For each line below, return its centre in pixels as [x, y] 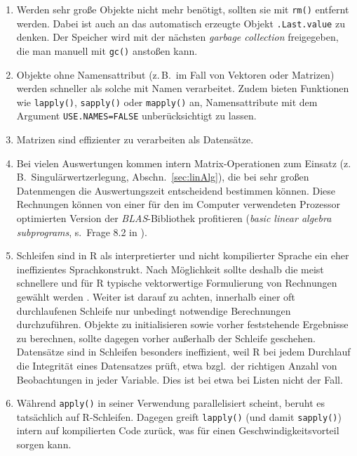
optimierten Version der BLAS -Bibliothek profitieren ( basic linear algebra [174, 218]
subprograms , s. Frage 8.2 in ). [82, 232]
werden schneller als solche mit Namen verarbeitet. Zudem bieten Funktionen [183, 88]
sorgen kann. [44, 444]
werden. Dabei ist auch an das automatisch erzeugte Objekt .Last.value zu [181, 23]
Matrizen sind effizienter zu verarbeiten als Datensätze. [135, 139]
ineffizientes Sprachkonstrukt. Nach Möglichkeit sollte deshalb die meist [170, 269]
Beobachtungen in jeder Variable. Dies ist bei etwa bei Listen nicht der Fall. [180, 379]
